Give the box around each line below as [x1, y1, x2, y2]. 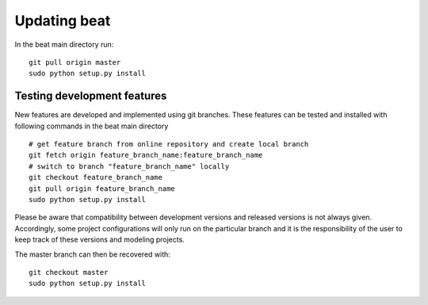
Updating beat [14, 12, 111, 29]
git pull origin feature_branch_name [29, 184, 176, 193]
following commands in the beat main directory [14, 121, 169, 131]
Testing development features [14, 90, 167, 103]
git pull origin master [29, 58, 121, 67]
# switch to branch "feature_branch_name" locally [29, 162, 230, 170]
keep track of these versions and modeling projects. [14, 234, 185, 245]
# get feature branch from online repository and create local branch [29, 139, 309, 149]
